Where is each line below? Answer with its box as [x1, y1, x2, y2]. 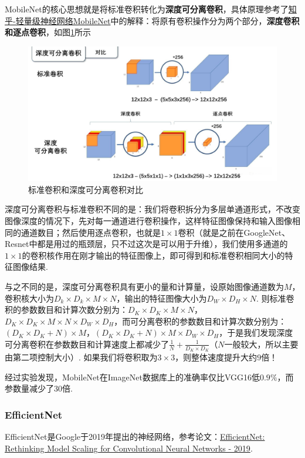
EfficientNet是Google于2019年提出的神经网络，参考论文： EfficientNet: [5, 430, 265, 443]
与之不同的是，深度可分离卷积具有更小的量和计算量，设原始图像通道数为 [5, 280, 284, 292]
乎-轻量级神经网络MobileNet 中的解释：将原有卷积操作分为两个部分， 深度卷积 [5, 14, 300, 26]
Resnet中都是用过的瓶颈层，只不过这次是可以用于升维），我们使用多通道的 [5, 238, 288, 250]
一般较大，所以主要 [224, 337, 299, 350]
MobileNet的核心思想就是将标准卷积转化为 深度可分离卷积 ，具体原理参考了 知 [5, 3, 297, 15]
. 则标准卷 [256, 292, 294, 304]
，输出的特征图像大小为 [116, 292, 207, 304]
